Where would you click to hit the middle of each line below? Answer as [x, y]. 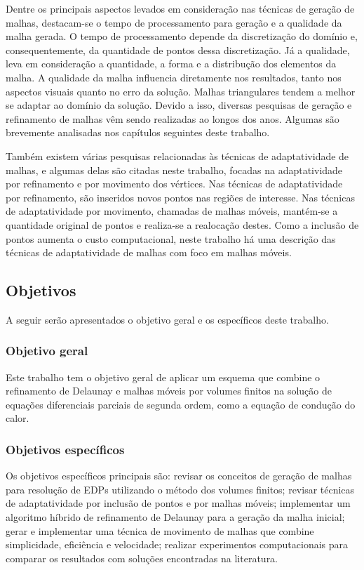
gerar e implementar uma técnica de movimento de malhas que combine [160, 530]
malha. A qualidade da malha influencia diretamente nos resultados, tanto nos [174, 77]
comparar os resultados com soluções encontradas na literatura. [142, 558]
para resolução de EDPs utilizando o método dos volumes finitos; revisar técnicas [180, 489]
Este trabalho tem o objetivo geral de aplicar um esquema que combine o [163, 377]
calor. [18, 418]
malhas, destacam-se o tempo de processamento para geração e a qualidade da [174, 22]
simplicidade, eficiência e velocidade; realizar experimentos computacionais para [177, 544]
